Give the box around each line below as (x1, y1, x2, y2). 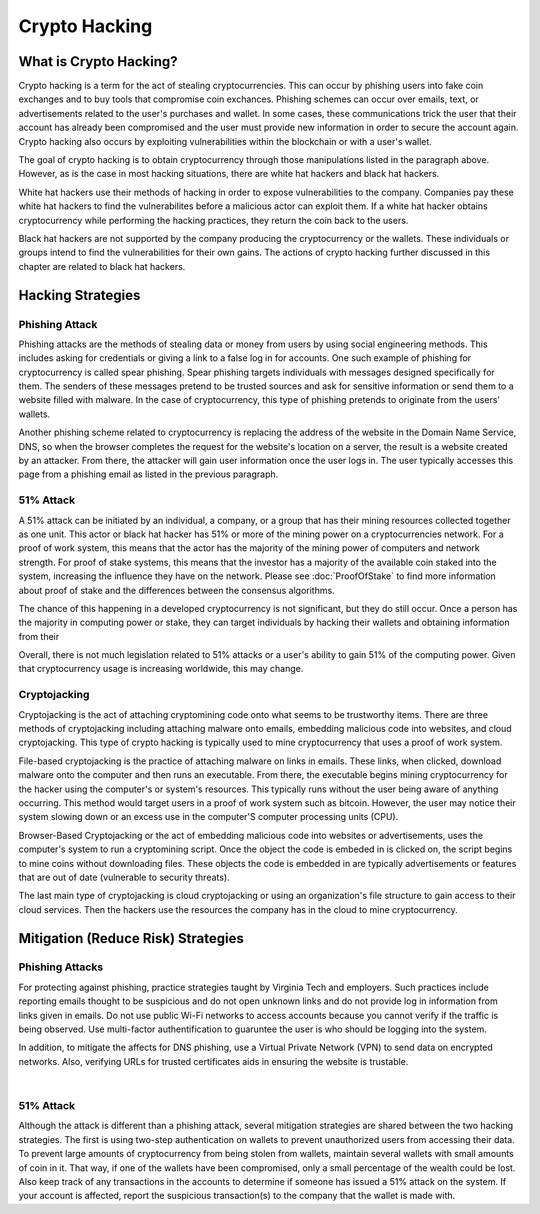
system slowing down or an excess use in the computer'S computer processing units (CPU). (18, 811, 399, 823)
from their (18, 630, 60, 642)
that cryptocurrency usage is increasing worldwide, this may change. (18, 663, 304, 675)
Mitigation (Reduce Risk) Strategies (18, 930, 244, 947)
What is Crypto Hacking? (18, 53, 178, 70)
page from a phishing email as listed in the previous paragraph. (18, 468, 279, 480)
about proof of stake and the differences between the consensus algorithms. (18, 584, 335, 596)
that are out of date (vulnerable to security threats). (18, 871, 230, 883)
